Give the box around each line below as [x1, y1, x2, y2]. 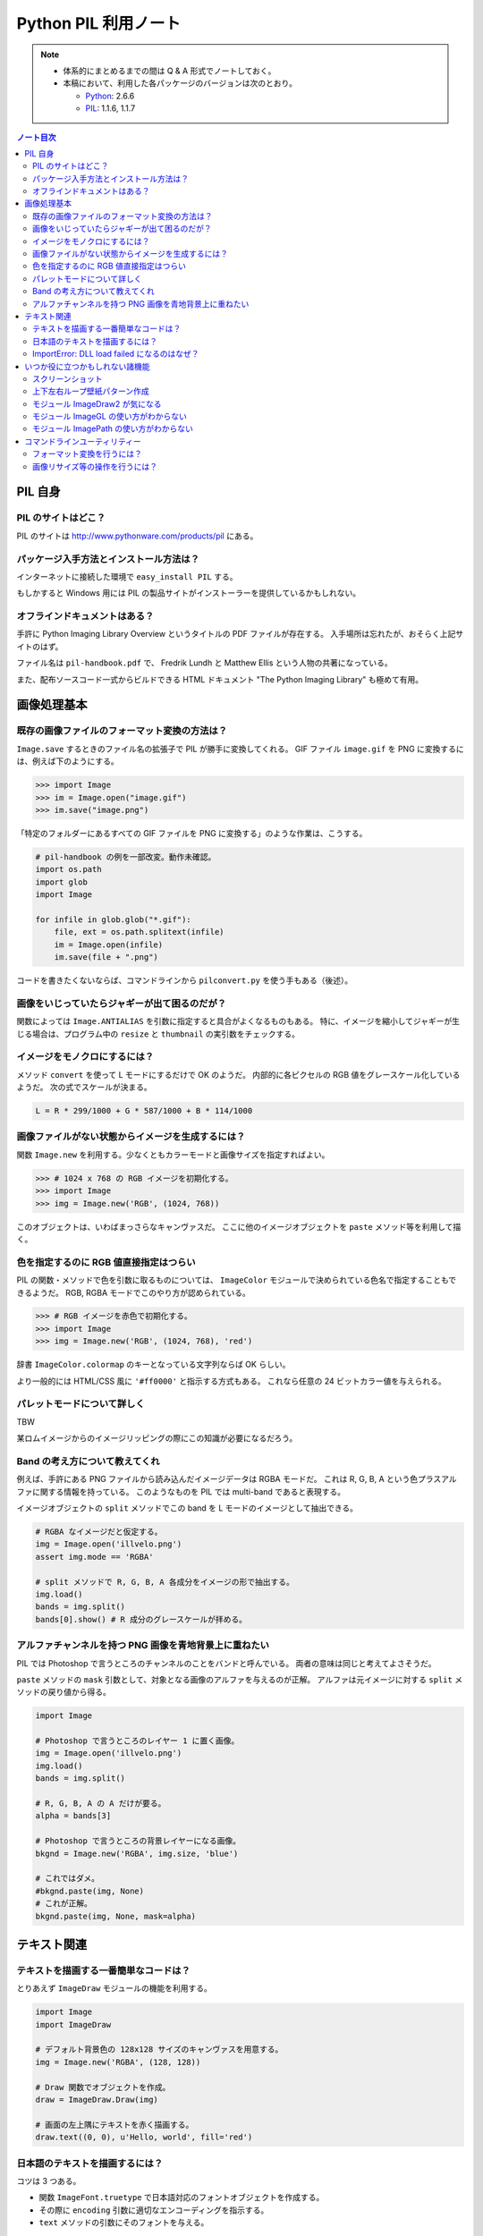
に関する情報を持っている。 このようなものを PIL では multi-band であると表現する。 [31, 1486, 346, 1497]
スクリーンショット [32, 373, 103, 384]
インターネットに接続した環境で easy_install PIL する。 [16, 571, 238, 581]
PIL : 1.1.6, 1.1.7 [85, 103, 136, 114]
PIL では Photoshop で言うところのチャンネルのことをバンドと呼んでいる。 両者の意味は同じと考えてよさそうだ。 [16, 1657, 436, 1668]
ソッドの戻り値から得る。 [16, 1687, 111, 1698]
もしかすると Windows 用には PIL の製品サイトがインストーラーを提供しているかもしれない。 [16, 588, 361, 598]
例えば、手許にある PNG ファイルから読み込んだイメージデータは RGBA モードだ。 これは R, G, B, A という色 [16, 1474, 419, 1485]
